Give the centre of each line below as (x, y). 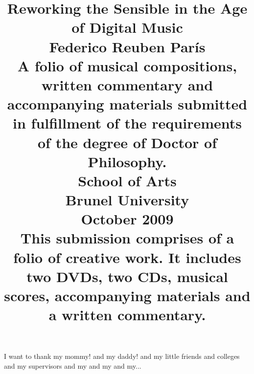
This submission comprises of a (127, 238)
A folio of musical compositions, (127, 65)
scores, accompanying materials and (127, 295)
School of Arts (127, 180)
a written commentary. (127, 315)
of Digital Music (127, 27)
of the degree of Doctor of (127, 142)
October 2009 (127, 219)
